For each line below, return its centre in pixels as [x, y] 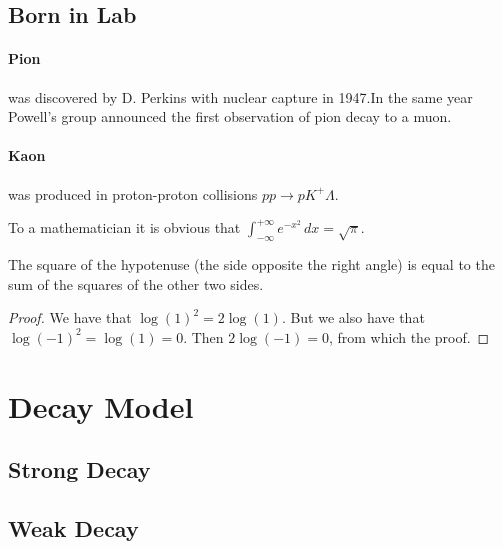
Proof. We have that [70, 317]
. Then [203, 336]
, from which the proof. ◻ [409, 336]
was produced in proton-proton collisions [133, 193]
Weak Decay [73, 527]
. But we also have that [353, 317]
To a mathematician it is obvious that [124, 227]
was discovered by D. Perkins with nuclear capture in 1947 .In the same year [240, 96]
